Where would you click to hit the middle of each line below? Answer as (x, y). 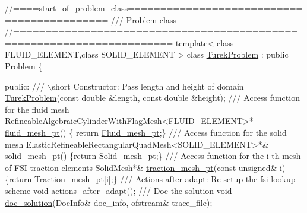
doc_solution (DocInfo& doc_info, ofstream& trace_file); (109, 202)
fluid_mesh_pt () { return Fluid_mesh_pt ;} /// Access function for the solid (146, 132)
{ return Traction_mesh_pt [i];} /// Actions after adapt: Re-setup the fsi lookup (150, 179)
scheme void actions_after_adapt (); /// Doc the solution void (118, 190)
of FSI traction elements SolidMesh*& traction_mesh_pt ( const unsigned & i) (145, 167)
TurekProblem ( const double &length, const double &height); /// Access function (152, 98)
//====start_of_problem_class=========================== (154, 8)
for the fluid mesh (37, 109)
